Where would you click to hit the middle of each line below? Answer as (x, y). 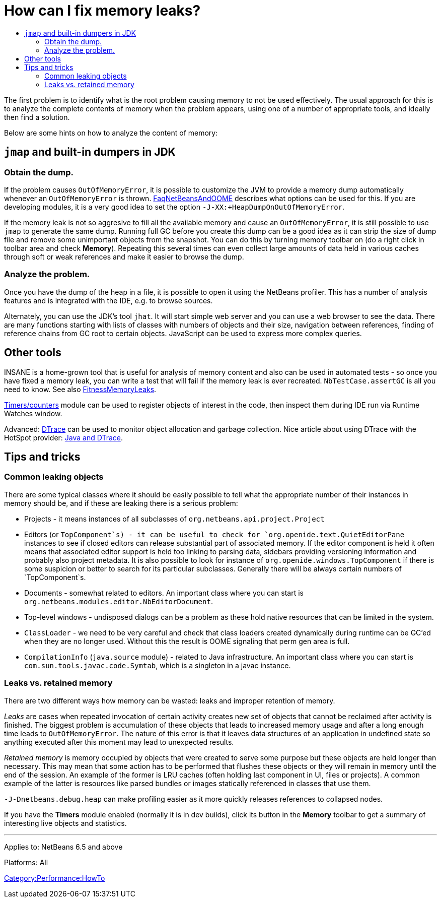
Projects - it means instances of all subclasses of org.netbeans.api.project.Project (174, 519)
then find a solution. (37, 117)
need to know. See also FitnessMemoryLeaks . (80, 389)
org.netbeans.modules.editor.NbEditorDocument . (119, 601)
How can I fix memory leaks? (102, 11)
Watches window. (33, 413)
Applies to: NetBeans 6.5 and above (63, 847)
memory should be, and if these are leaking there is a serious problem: (121, 503)
